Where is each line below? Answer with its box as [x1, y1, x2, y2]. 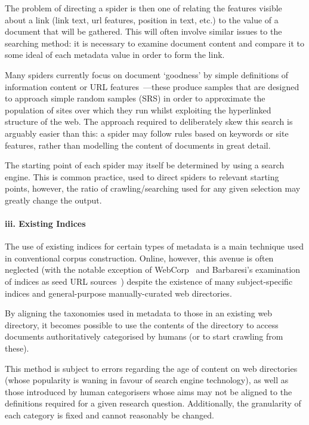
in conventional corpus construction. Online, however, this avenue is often [5, 251, 274, 264]
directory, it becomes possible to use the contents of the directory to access [5, 318, 279, 331]
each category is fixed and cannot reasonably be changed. [5, 409, 215, 421]
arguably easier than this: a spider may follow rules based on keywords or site [5, 127, 289, 139]
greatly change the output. [5, 193, 102, 206]
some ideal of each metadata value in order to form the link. [5, 48, 225, 61]
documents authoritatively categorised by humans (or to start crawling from [5, 330, 283, 343]
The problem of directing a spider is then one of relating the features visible [5, 2, 282, 14]
